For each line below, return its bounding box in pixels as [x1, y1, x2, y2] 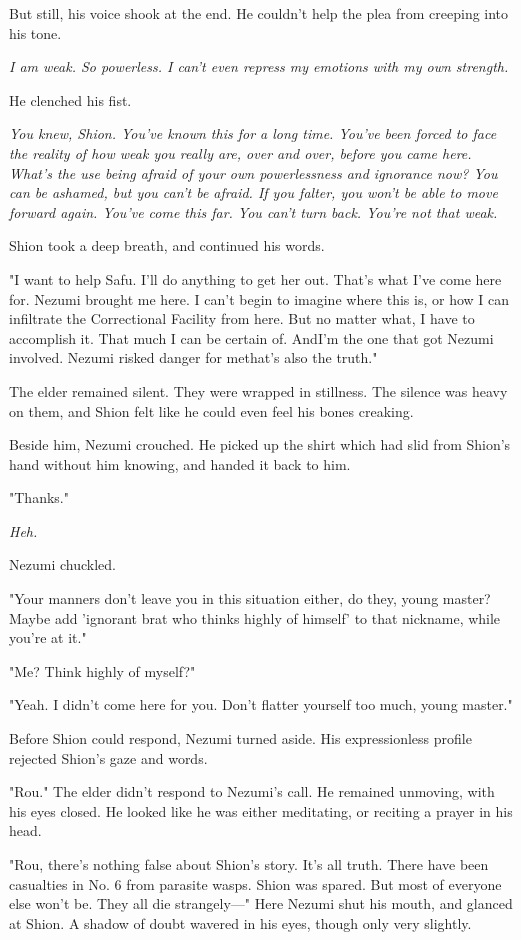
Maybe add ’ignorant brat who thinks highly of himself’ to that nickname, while [9, 607, 501, 628]
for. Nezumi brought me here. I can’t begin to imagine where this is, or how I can [9, 288, 510, 309]
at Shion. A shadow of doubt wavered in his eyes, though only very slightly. [9, 912, 472, 933]
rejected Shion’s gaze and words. [9, 747, 208, 768]
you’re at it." [9, 627, 87, 648]
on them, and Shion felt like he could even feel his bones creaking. [9, 400, 414, 421]
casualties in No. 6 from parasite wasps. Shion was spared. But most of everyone [9, 873, 502, 894]
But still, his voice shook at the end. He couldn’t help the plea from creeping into [9, 3, 509, 23]
